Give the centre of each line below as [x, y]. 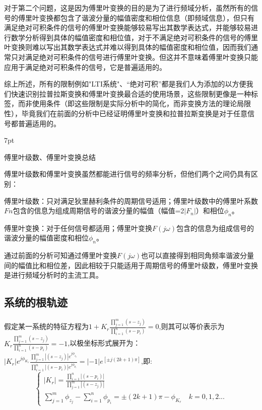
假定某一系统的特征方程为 [46, 326]
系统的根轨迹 [36, 302]
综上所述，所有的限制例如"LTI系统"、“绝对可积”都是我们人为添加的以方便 [125, 84]
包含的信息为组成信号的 [215, 228]
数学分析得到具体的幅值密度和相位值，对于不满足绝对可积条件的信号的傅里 [134, 37]
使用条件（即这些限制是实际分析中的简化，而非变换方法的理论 [134, 103]
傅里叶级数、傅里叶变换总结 [50, 157]
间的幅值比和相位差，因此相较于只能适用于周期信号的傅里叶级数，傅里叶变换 [131, 265]
